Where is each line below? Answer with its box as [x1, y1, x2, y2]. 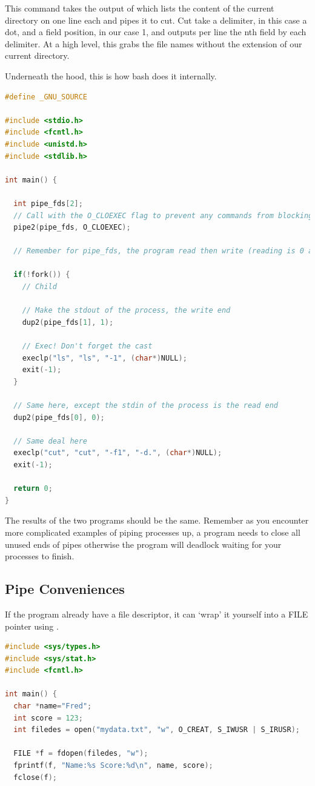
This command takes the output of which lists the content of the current [5, 2, 274, 14]
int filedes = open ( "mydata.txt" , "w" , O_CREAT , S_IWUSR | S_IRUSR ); [13, 725, 300, 734]
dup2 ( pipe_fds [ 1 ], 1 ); [22, 318, 114, 327]
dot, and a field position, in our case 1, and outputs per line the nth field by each [5, 25, 307, 38]
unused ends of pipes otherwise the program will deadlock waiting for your [5, 538, 282, 550]
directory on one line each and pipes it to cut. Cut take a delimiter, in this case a [5, 13, 307, 26]
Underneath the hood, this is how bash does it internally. [5, 69, 217, 82]
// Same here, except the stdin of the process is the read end [13, 401, 279, 410]
